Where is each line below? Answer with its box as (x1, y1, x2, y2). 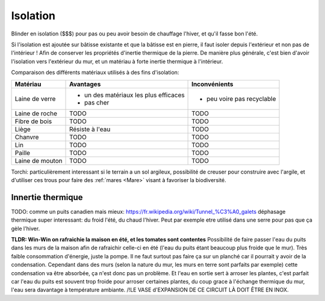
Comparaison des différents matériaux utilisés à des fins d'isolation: (11, 69, 179, 76)
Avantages (69, 80, 101, 88)
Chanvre (14, 133, 39, 141)
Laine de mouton (14, 156, 63, 165)
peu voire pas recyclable (206, 94, 276, 103)
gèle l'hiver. (11, 225, 40, 232)
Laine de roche (14, 109, 57, 117)
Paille (14, 148, 30, 157)
